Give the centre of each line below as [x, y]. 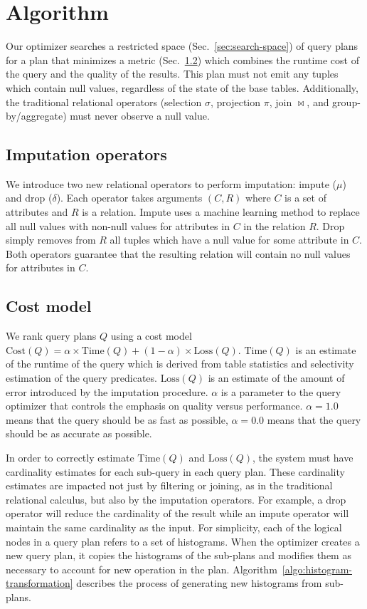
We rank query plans [51, 336]
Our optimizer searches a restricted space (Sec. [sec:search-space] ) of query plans [182, 46]
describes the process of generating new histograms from [199, 583]
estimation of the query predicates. [81, 378]
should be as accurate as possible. [79, 433]
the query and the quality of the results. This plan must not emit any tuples [172, 74]
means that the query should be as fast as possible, [117, 419]
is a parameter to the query [281, 391]
